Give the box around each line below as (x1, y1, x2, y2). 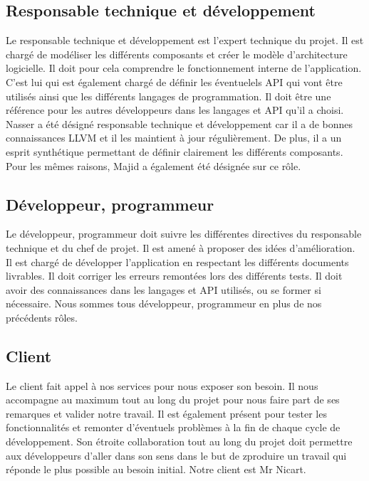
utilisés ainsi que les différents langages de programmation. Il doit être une (6, 88, 331, 103)
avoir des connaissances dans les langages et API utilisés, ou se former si (6, 282, 321, 297)
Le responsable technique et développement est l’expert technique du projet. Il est (6, 33, 364, 48)
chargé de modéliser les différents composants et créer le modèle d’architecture (6, 46, 348, 61)
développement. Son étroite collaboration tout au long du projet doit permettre (6, 434, 353, 449)
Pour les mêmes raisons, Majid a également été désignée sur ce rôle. (6, 158, 301, 173)
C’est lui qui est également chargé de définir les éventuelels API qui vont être (6, 74, 343, 89)
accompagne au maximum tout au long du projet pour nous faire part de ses (6, 392, 340, 407)
